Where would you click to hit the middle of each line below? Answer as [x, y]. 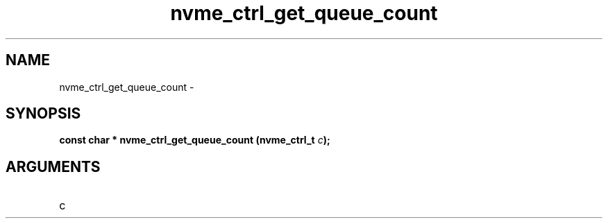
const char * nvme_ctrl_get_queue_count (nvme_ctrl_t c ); [195, 140]
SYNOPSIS [43, 114]
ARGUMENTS [53, 166]
